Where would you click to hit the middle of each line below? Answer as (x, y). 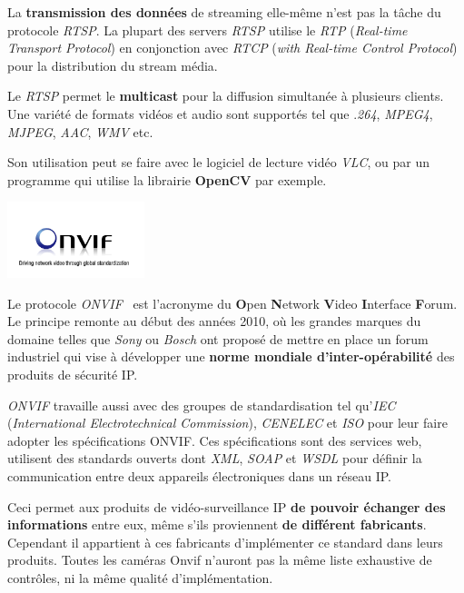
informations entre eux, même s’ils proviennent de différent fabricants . (217, 524)
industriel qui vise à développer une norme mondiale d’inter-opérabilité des (231, 356)
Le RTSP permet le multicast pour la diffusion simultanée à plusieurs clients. (226, 96)
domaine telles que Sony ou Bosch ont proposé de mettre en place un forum (218, 338)
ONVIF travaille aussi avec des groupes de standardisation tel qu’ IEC (202, 405)
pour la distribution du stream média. (113, 65)
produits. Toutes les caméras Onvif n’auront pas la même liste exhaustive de (220, 560)
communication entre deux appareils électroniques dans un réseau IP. (199, 476)
